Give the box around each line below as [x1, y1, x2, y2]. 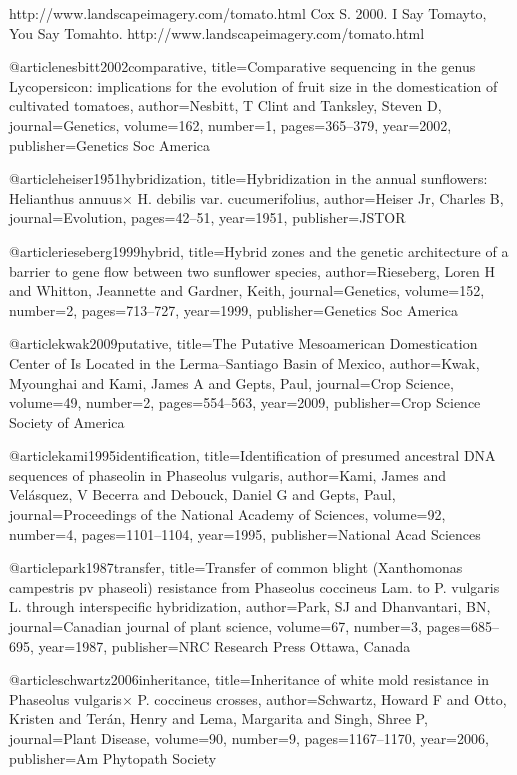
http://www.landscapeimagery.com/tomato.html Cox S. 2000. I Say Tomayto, [9, 3, 487, 23]
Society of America [9, 411, 125, 432]
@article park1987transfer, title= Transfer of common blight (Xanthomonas [9, 557, 463, 578]
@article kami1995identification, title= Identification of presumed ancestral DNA [9, 445, 496, 466]
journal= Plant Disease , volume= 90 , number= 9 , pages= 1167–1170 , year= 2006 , [9, 728, 489, 748]
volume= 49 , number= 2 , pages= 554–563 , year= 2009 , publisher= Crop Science [9, 392, 481, 413]
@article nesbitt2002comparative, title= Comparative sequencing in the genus [9, 56, 476, 77]
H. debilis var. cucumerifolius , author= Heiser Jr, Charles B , [137, 187, 504, 208]
